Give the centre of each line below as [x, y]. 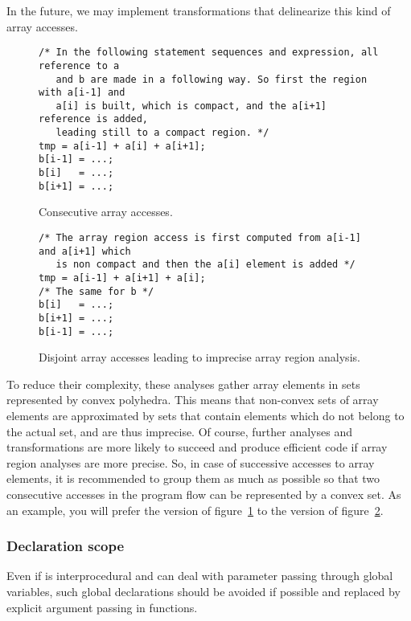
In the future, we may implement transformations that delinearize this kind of [199, 10]
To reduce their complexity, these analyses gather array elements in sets [183, 384]
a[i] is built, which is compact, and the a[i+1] [191, 106]
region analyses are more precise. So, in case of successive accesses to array [191, 462]
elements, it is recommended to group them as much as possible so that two [193, 478]
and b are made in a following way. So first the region [212, 79]
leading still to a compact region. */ [162, 133]
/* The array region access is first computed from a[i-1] [200, 238]
